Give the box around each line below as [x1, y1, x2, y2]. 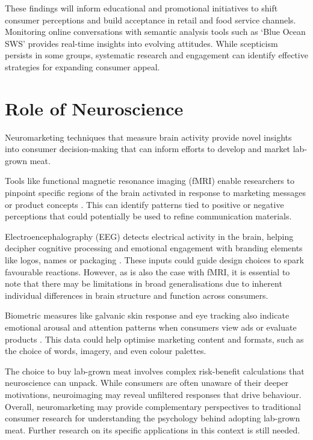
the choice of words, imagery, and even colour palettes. [5, 344, 206, 357]
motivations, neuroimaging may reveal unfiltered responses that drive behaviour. [5, 388, 302, 400]
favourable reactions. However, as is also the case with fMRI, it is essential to [5, 265, 290, 278]
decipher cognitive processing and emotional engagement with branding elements [5, 242, 303, 254]
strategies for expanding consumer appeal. [5, 60, 160, 73]
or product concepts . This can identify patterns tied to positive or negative [5, 198, 284, 210]
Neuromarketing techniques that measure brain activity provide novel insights [5, 130, 292, 143]
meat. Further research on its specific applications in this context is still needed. [5, 423, 300, 436]
